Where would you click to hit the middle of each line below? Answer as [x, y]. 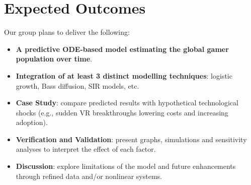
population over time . [54, 59]
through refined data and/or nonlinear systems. [89, 176]
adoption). [32, 122]
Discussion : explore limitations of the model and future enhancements [126, 166]
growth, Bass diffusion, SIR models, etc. [77, 85]
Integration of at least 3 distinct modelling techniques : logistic [124, 75]
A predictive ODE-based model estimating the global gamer [122, 49]
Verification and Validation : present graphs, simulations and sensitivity [131, 139]
